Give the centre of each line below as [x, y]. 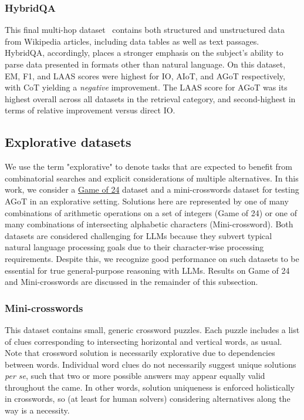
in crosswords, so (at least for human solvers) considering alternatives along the [148, 399]
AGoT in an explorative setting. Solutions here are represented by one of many [147, 201]
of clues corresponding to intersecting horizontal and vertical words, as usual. [143, 341]
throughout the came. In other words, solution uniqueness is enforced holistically [150, 387]
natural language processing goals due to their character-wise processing [134, 247]
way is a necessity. [37, 410]
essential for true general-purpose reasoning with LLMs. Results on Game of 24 [147, 270]
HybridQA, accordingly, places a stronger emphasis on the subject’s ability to [144, 53]
